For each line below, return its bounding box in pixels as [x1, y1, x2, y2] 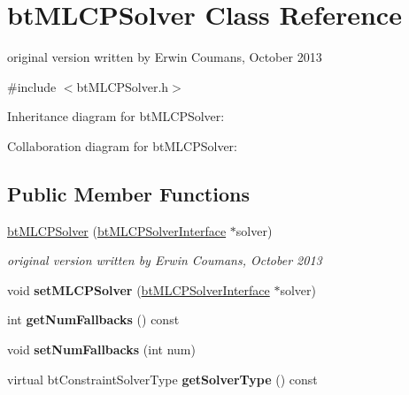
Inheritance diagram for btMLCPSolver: [7, 107, 225, 125]
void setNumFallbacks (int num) [7, 340, 196, 359]
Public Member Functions [7, 179, 250, 207]
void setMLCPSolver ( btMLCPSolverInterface [7, 280, 270, 299]
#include [7, 77, 57, 95]
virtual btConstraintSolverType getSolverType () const [7, 369, 318, 388]
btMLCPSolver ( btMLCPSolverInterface [7, 221, 227, 239]
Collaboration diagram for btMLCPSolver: [7, 136, 237, 155]
